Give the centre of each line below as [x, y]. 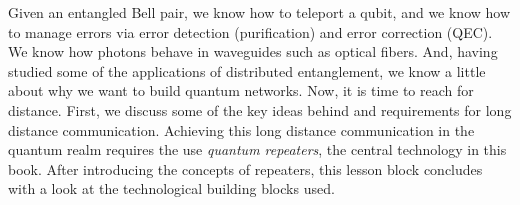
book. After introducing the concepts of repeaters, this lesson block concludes [245, 168]
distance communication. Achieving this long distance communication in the [241, 129]
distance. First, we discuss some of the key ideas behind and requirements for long [260, 109]
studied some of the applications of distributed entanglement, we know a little [247, 70]
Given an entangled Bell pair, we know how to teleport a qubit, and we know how [259, 12]
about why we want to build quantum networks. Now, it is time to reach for [241, 90]
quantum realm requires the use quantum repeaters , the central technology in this [257, 149]
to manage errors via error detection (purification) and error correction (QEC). [250, 31]
